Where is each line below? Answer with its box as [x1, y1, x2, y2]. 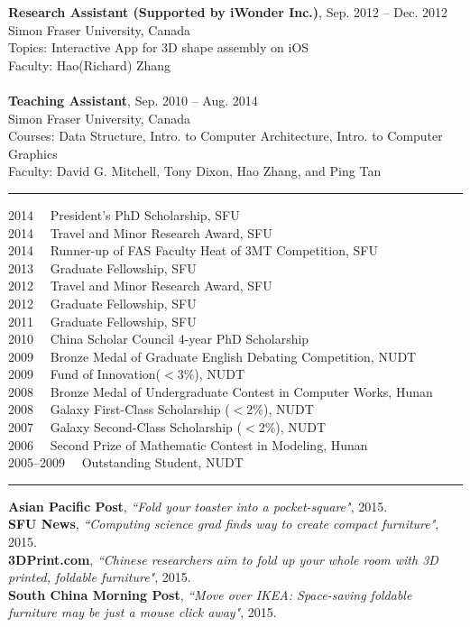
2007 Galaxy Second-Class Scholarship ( [8, 418, 242, 437]
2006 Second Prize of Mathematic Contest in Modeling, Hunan [8, 435, 368, 454]
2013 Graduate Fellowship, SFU [8, 258, 197, 277]
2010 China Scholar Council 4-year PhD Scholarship [8, 329, 309, 348]
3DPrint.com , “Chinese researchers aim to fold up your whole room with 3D [8, 549, 438, 568]
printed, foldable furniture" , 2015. [8, 567, 191, 586]
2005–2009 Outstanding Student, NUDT [8, 453, 244, 472]
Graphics [8, 143, 58, 162]
